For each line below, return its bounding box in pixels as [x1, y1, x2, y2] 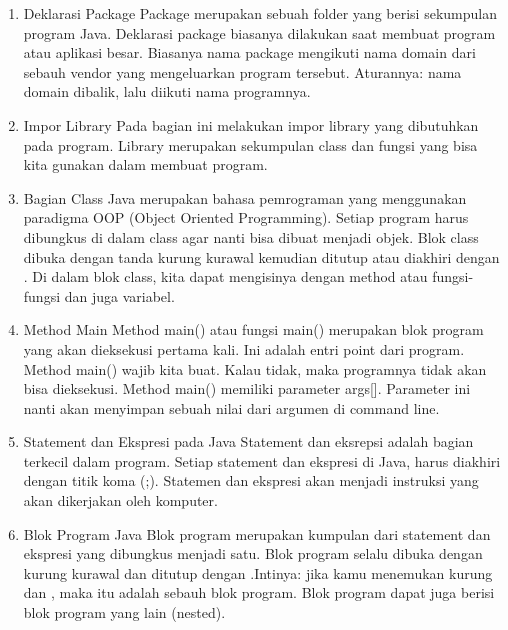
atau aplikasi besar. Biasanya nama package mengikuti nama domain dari [23, 42, 476, 63]
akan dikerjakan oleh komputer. [23, 490, 218, 511]
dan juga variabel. [64, 285, 175, 306]
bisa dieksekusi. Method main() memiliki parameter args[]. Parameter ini [23, 378, 471, 399]
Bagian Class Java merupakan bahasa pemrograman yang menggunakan [23, 187, 467, 208]
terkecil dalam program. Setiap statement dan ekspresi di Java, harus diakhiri [23, 450, 501, 471]
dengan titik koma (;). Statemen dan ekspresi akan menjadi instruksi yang [23, 470, 479, 491]
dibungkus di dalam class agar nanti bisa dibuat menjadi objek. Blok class [23, 226, 479, 247]
